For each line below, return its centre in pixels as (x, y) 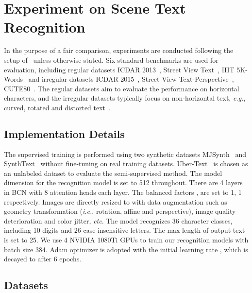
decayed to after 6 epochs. (43, 259)
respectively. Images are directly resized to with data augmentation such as (116, 201)
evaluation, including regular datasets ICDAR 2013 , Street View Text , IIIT (119, 69)
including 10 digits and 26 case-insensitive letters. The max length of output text (125, 230)
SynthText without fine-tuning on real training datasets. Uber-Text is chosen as (126, 164)
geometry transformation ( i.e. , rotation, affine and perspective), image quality (120, 211)
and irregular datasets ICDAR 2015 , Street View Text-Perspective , (131, 79)
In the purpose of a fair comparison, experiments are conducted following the (119, 50)
